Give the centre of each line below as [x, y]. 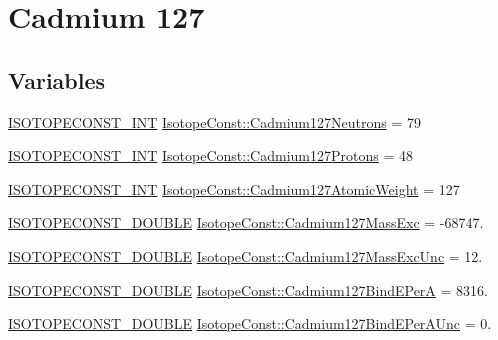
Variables [57, 79]
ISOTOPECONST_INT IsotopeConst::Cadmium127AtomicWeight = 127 [234, 188]
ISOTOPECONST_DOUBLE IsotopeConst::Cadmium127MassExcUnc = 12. [245, 255]
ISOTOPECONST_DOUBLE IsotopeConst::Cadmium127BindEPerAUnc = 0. [250, 323]
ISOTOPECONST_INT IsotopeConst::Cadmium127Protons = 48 [210, 155]
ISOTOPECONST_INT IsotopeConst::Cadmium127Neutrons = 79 [214, 121]
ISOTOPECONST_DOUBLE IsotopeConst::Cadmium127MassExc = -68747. [246, 222]
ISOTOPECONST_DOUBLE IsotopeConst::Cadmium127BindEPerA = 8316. [248, 289]
